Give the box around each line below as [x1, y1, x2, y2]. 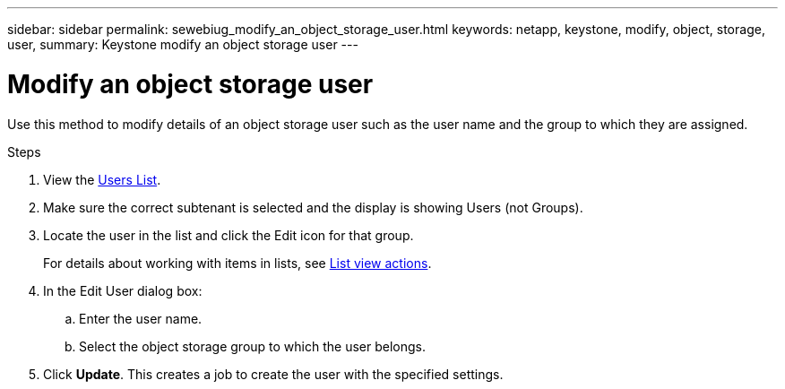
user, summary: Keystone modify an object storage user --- [7, 37, 358, 52]
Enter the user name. [79, 310, 203, 326]
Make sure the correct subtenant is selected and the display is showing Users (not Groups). [43, 199, 583, 215]
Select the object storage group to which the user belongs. [79, 338, 426, 354]
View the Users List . [43, 171, 161, 187]
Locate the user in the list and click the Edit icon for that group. [43, 227, 414, 243]
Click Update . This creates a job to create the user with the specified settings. [43, 366, 504, 382]
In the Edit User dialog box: [43, 282, 203, 298]
